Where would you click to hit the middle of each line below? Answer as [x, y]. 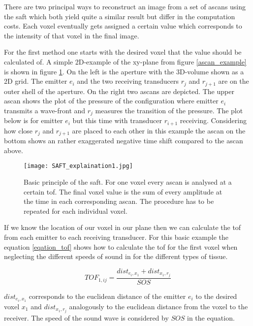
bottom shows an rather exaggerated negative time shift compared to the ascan [124, 141]
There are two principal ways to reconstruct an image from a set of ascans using [125, 6]
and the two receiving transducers [128, 81]
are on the [234, 81]
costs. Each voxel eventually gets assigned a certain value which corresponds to [123, 26]
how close [18, 130]
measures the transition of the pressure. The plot [169, 110]
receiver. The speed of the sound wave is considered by [86, 318]
